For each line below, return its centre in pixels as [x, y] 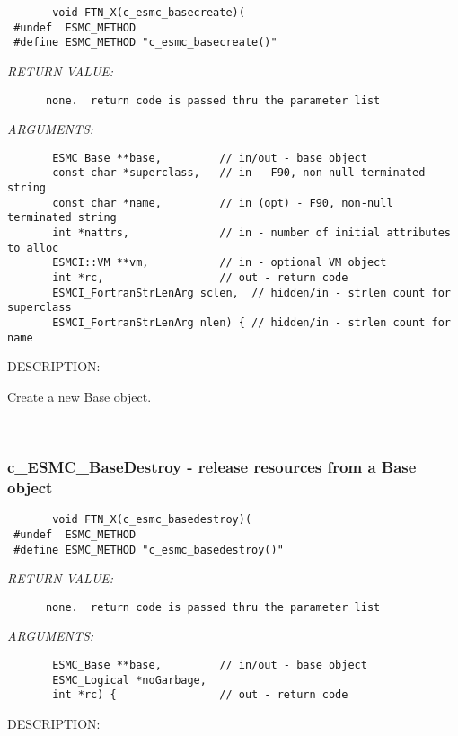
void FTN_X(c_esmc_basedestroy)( [152, 520]
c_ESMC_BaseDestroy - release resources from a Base [212, 467]
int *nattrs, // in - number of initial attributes [251, 233]
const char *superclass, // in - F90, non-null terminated [239, 173]
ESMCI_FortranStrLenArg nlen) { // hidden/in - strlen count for [251, 323]
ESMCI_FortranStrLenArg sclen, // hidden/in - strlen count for [251, 293]
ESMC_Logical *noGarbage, [129, 680]
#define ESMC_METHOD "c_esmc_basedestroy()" [149, 550]
